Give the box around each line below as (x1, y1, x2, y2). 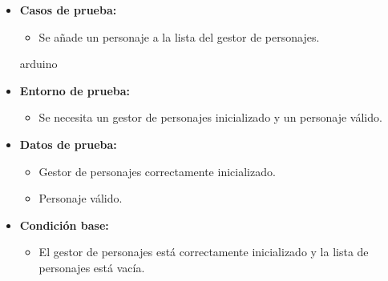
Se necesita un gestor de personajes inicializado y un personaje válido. (38, 109, 382, 126)
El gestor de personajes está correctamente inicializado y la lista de (38, 243, 369, 260)
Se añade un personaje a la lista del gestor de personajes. (38, 28, 320, 45)
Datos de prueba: (19, 135, 117, 152)
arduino (19, 55, 58, 72)
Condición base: (19, 216, 109, 233)
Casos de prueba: (19, 2, 117, 18)
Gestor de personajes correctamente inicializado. (38, 163, 276, 179)
